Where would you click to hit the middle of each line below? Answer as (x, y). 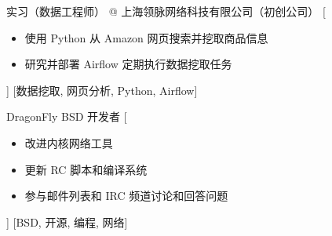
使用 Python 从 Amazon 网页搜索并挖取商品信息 (146, 37)
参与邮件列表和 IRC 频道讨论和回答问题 (126, 196)
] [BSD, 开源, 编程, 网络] (67, 221)
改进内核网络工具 (69, 142)
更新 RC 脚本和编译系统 (86, 169)
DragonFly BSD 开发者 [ (67, 116)
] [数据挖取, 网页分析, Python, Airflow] (102, 90)
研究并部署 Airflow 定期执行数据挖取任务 (128, 64)
